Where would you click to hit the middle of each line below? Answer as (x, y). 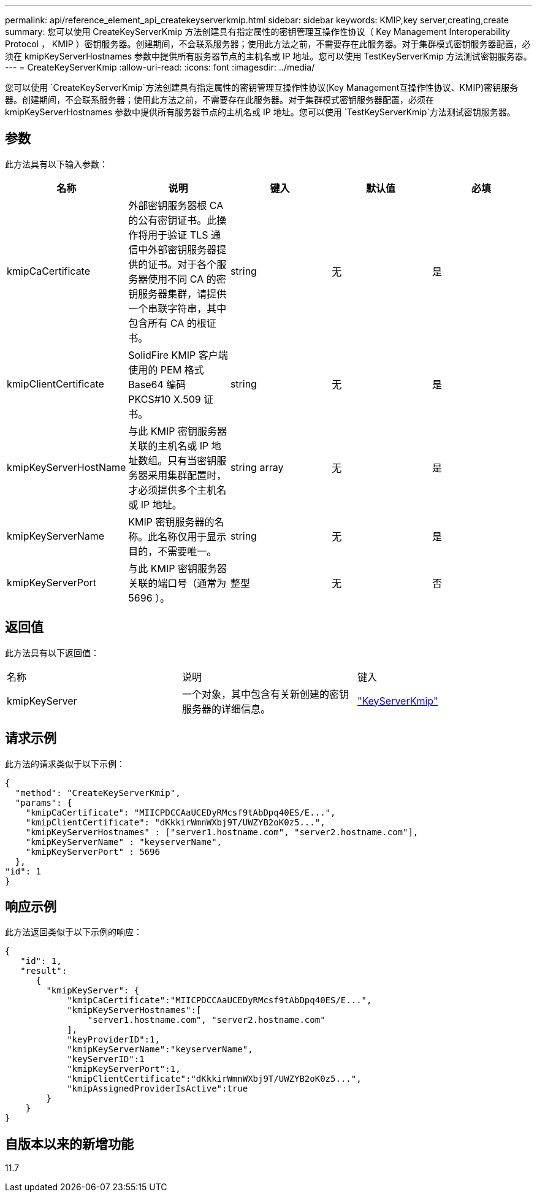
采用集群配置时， (187, 475)
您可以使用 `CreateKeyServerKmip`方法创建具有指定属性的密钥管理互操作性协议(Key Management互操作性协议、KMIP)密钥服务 (262, 87)
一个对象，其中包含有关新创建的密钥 (265, 694)
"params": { (44, 802)
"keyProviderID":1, (113, 1040)
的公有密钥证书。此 (173, 220)
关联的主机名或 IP (169, 446)
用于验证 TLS (178, 235)
